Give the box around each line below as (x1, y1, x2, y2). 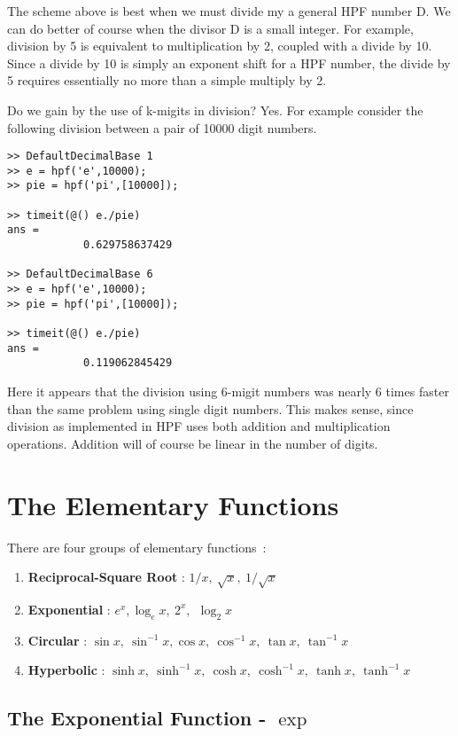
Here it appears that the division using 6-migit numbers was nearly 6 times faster (7, 382, 449, 400)
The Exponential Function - (7, 704, 267, 732)
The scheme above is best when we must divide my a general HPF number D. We (7, 2, 451, 20)
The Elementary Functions (7, 486, 339, 522)
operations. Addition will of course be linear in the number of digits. (7, 434, 378, 452)
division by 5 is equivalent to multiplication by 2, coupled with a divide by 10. (7, 36, 432, 55)
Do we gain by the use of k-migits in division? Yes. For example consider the (7, 100, 423, 119)
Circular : (27, 630, 88, 649)
